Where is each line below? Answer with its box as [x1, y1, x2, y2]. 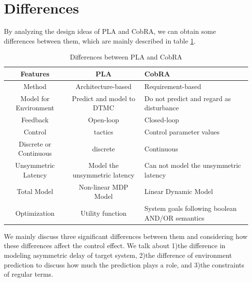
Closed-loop [144, 115, 179, 125]
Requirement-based [144, 81, 202, 91]
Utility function [80, 208, 127, 218]
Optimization [15, 208, 55, 218]
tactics [94, 126, 113, 136]
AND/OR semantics [144, 212, 205, 223]
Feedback [21, 115, 49, 125]
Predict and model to [72, 93, 135, 103]
